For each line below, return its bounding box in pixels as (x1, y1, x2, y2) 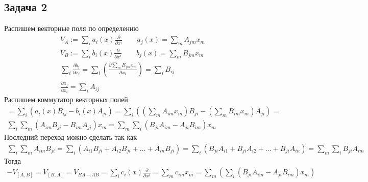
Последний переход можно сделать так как (4, 132, 137, 142)
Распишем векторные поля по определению (4, 23, 139, 34)
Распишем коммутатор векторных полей (4, 94, 128, 105)
